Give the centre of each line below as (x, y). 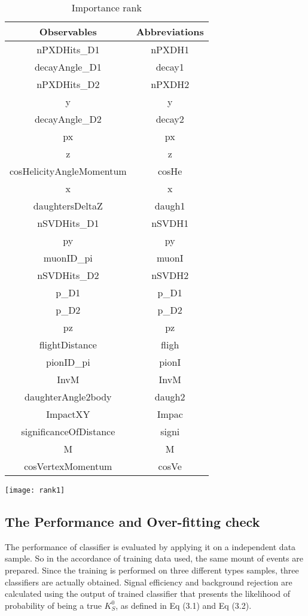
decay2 (170, 119)
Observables (68, 31)
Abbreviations (170, 31)
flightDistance (68, 345)
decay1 (170, 67)
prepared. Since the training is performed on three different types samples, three (152, 570)
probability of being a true (53, 605)
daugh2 (170, 397)
